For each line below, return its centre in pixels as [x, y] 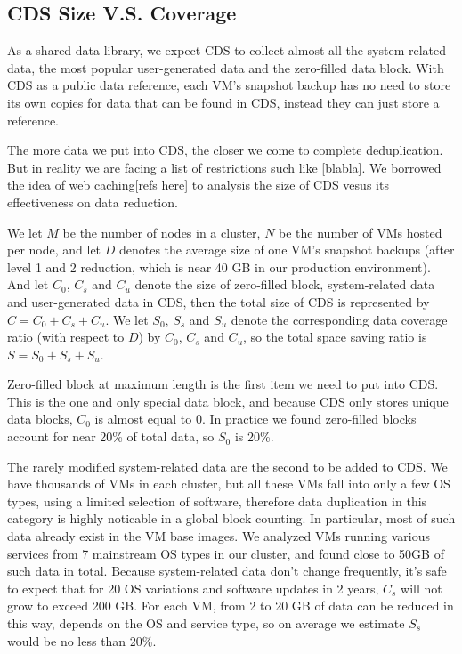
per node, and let [54, 250]
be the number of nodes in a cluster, [162, 232]
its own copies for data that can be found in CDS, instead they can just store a [223, 102]
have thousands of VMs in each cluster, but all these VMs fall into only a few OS [229, 484]
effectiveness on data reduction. [93, 202]
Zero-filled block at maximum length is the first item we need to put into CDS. [223, 384]
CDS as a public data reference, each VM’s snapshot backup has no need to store [229, 85]
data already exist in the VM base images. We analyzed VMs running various [219, 536]
